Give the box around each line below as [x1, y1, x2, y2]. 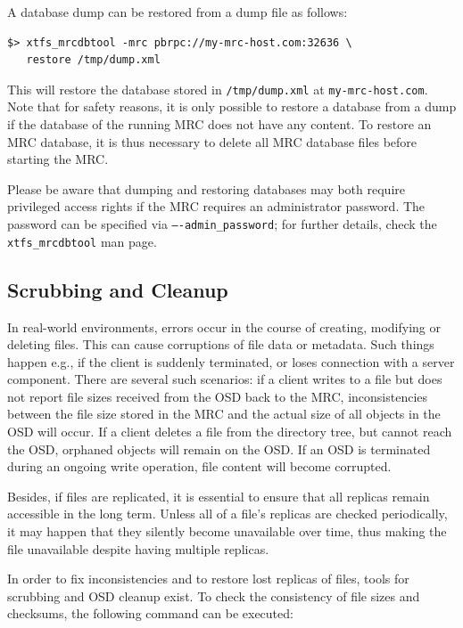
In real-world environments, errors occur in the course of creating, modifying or [7, 317, 441, 336]
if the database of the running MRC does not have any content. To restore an [7, 115, 432, 134]
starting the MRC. [7, 150, 109, 168]
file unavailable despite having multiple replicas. [7, 539, 269, 558]
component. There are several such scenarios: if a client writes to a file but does [7, 370, 442, 388]
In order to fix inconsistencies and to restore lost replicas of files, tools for [7, 569, 409, 588]
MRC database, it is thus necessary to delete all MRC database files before [7, 132, 418, 151]
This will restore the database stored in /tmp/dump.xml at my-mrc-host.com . [7, 79, 428, 98]
